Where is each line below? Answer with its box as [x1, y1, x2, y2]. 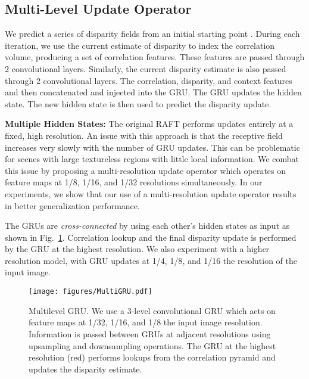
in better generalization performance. [5, 199, 140, 212]
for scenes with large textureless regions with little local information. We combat [5, 153, 299, 165]
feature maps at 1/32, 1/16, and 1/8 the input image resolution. [29, 316, 263, 328]
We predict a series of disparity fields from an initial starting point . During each [5, 27, 300, 40]
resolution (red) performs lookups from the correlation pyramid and [29, 351, 276, 364]
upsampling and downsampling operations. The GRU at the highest [29, 339, 276, 352]
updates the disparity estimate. [29, 362, 142, 375]
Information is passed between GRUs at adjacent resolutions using [29, 327, 271, 340]
